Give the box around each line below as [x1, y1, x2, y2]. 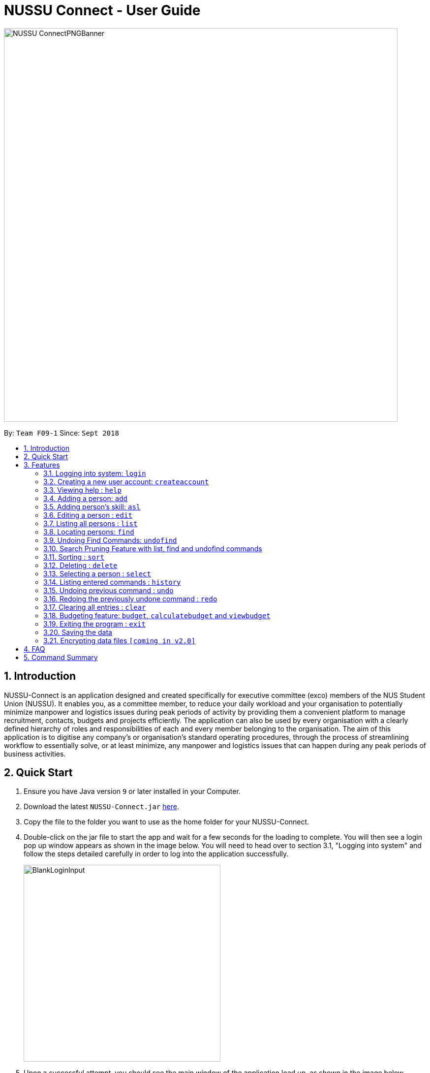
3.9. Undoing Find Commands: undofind [43, 536, 177, 544]
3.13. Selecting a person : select [43, 569, 151, 578]
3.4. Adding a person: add [43, 494, 128, 503]
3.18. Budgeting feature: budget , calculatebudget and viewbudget [43, 611, 271, 620]
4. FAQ [24, 644, 45, 653]
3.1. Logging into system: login [43, 469, 146, 477]
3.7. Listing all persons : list [43, 519, 138, 528]
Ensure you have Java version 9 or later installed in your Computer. [24, 787, 241, 796]
